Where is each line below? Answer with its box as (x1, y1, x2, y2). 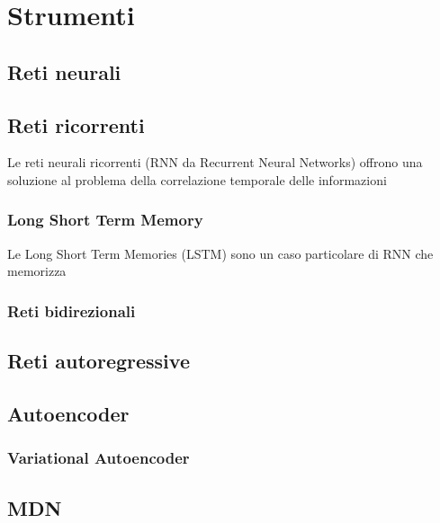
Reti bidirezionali (7, 299, 136, 322)
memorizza (7, 261, 67, 280)
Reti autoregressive (7, 347, 190, 375)
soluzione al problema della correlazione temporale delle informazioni (7, 170, 387, 189)
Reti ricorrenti (7, 111, 145, 138)
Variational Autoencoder (7, 447, 190, 469)
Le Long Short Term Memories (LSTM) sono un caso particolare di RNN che (7, 244, 434, 262)
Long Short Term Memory (7, 208, 203, 231)
